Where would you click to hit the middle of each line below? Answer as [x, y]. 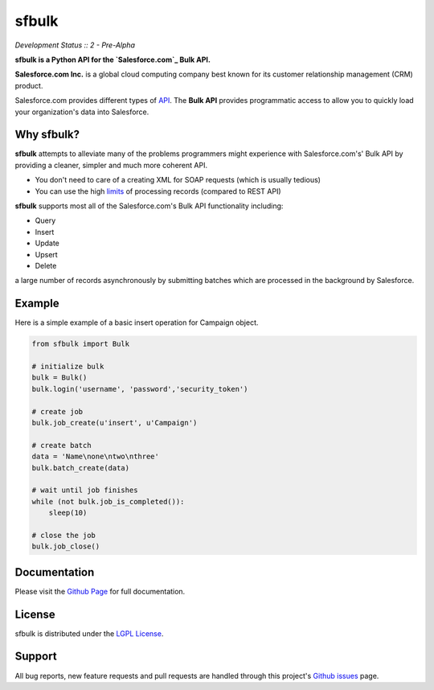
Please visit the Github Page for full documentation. [100, 591]
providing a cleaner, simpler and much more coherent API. [111, 165]
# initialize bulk [68, 366]
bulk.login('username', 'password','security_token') [140, 389]
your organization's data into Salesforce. [82, 112]
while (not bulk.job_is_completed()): [108, 501]
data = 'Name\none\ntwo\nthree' [96, 457]
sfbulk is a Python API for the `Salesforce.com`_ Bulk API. [113, 60]
